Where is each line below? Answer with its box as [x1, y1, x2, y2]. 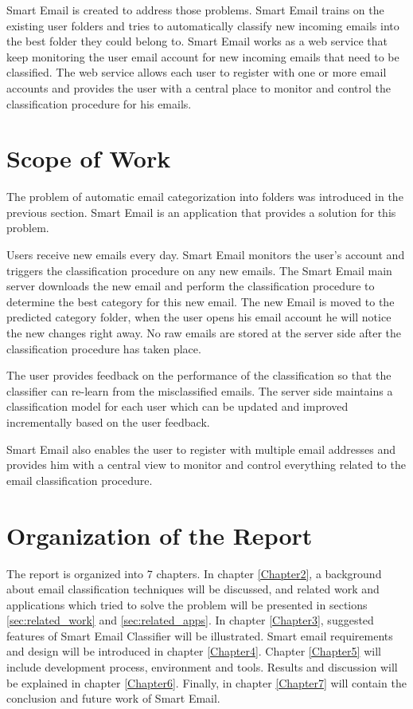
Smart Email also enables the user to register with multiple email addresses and [6, 440, 395, 457]
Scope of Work [6, 142, 171, 175]
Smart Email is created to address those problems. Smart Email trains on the [6, 2, 384, 18]
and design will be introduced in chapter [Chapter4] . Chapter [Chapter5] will [6, 643, 381, 660]
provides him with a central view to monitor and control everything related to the [6, 456, 406, 473]
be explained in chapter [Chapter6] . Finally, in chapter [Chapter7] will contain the [6, 674, 407, 691]
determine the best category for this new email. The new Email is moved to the [6, 293, 395, 309]
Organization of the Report [6, 518, 313, 551]
